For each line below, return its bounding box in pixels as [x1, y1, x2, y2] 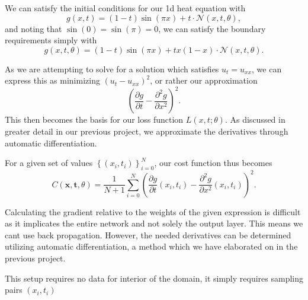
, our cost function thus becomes [154, 157, 272, 169]
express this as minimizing [5, 74, 100, 87]
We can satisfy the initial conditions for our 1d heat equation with [5, 2, 246, 14]
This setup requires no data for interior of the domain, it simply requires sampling [5, 272, 303, 284]
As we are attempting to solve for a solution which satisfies [5, 62, 219, 75]
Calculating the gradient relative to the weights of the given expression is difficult [5, 205, 301, 218]
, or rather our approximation [150, 74, 258, 87]
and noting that [5, 22, 62, 34]
